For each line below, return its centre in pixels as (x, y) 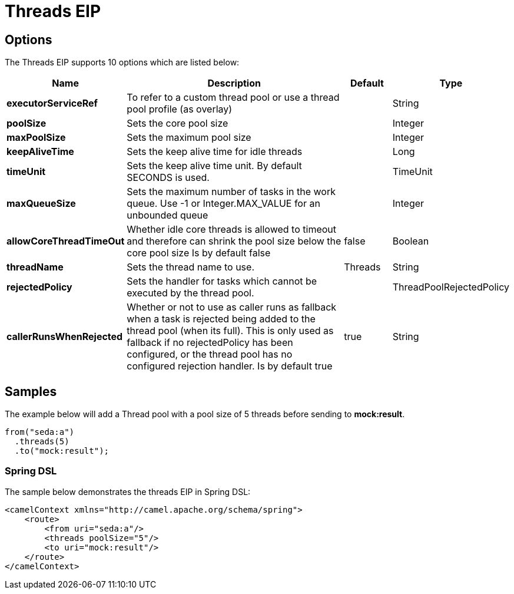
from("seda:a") (40, 432)
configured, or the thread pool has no (210, 354)
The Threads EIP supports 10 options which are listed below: (122, 62)
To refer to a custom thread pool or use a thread (233, 98)
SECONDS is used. (168, 178)
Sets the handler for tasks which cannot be (222, 281)
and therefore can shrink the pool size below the (234, 241)
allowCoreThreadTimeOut (66, 241)
